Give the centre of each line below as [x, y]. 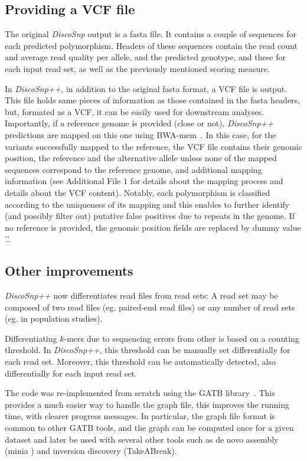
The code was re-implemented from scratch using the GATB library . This [140, 393]
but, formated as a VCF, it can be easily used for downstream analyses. [135, 111]
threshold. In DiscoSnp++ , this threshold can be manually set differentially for [148, 350]
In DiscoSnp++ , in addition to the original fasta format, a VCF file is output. [146, 88]
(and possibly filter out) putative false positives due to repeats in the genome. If [150, 216]
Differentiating [31, 338]
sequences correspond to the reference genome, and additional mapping [133, 169]
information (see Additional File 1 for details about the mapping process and [144, 181]
